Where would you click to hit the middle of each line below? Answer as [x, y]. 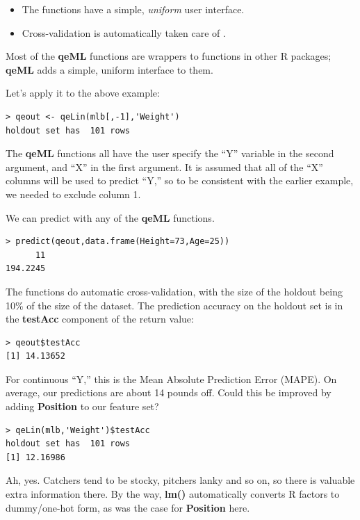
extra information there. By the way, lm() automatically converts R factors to [173, 494]
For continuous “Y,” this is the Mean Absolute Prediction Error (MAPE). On [171, 379]
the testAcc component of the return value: [100, 319]
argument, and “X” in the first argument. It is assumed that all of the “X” [164, 166]
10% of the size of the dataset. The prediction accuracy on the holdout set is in [174, 305]
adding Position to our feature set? [82, 406]
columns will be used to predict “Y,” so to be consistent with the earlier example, [180, 180]
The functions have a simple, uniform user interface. [133, 9]
